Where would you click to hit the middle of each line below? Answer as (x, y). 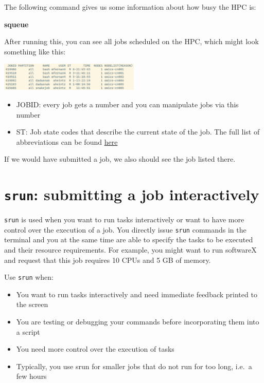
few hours (31, 376)
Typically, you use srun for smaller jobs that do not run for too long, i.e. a (134, 366)
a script (28, 331)
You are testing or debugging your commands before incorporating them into (138, 322)
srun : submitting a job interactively (132, 194)
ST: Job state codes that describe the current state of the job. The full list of (138, 132)
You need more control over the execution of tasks (95, 349)
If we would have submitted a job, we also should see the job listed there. (120, 159)
